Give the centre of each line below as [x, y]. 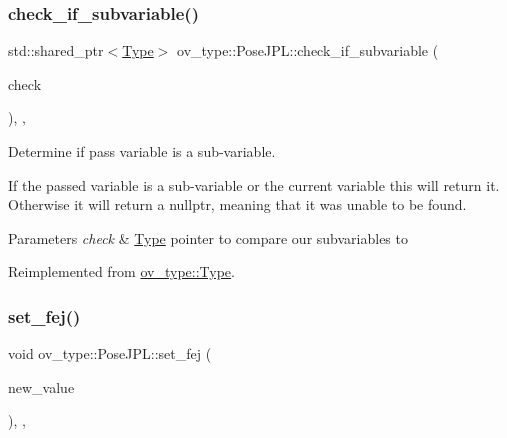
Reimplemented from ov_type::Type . [121, 271]
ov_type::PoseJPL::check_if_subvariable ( [308, 50]
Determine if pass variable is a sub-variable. [142, 151]
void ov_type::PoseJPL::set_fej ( [110, 353]
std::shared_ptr [56, 50]
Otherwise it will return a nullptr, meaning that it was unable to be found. [237, 204]
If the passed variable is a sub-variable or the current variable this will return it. [254, 184]
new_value [41, 386]
